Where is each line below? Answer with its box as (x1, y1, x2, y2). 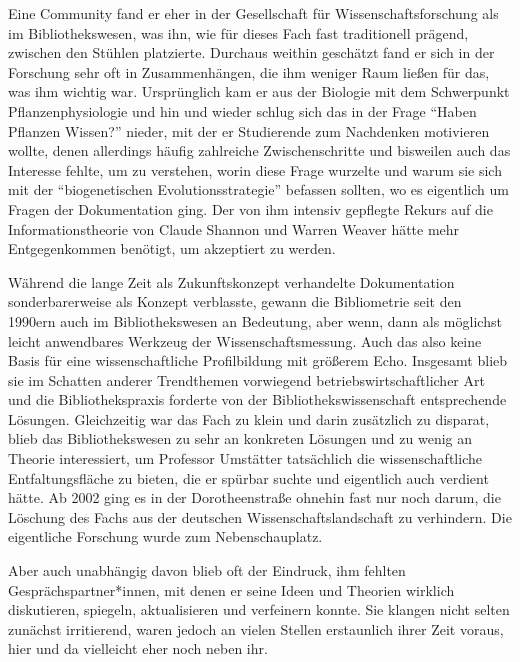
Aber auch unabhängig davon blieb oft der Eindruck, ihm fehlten (8, 560, 406, 581)
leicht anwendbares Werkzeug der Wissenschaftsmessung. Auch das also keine (8, 330, 482, 351)
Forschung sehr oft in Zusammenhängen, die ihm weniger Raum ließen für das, (8, 61, 490, 82)
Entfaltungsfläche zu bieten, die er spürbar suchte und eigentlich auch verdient (8, 467, 489, 488)
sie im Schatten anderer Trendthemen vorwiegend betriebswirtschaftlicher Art (8, 369, 485, 390)
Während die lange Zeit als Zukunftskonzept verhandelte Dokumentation (8, 271, 455, 292)
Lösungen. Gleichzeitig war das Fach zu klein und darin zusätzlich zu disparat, (8, 408, 490, 429)
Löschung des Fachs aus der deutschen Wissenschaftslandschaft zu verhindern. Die (8, 506, 512, 527)
